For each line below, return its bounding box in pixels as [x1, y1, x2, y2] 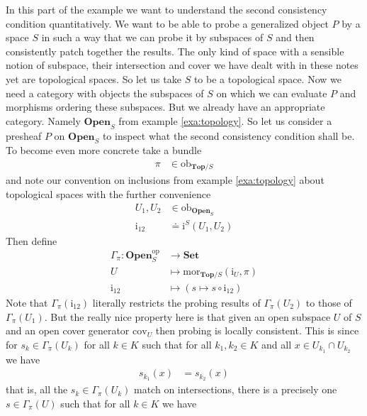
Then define [6, 233, 57, 248]
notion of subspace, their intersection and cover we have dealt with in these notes [6, 58, 358, 72]
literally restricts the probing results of [92, 295, 261, 310]
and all [261, 336, 292, 351]
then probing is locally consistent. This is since [155, 323, 359, 338]
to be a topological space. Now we [193, 71, 341, 86]
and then [276, 30, 315, 45]
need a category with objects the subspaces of [6, 85, 204, 100]
